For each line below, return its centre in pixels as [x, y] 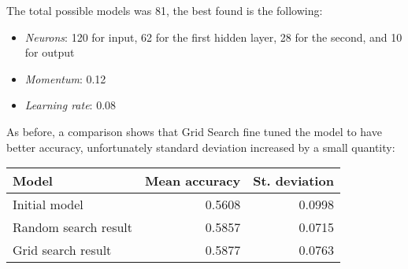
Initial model [48, 205]
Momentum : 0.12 [65, 78]
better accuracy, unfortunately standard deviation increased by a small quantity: [201, 147]
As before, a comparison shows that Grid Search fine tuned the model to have [194, 131]
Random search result [73, 227]
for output [50, 52]
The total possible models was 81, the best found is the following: [165, 10]
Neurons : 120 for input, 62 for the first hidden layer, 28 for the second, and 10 [213, 37]
